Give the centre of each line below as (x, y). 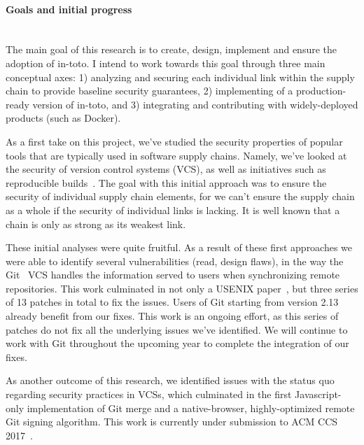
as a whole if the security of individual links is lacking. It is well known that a (173, 210)
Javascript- (318, 394)
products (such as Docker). (63, 118)
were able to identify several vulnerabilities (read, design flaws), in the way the (175, 261)
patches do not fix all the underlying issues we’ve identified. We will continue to (177, 329)
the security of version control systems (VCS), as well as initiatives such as (166, 169)
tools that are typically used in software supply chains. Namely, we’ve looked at (176, 155)
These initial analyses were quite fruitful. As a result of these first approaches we (179, 247)
